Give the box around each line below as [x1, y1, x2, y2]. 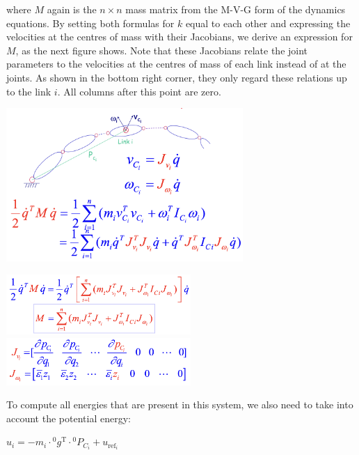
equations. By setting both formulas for [6, 15, 175, 30]
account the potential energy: [6, 410, 131, 425]
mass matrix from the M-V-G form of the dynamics [125, 2, 346, 16]
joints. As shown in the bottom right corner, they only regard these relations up [6, 70, 347, 84]
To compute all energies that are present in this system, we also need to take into [6, 397, 353, 412]
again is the [47, 2, 97, 16]
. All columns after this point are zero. [57, 84, 221, 98]
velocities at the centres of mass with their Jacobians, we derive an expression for [6, 29, 353, 44]
